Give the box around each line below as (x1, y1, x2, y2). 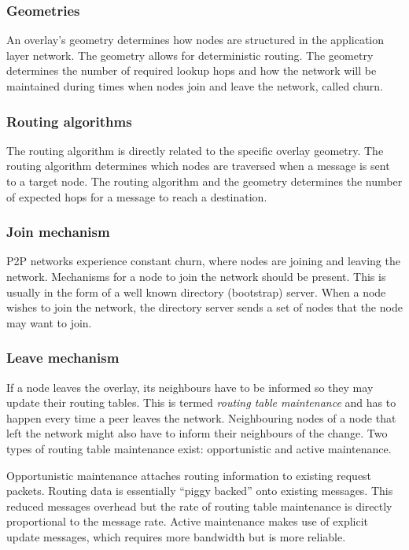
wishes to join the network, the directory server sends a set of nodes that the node (6, 299, 403, 316)
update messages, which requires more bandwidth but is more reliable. (6, 528, 346, 544)
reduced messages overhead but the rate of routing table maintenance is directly (6, 497, 392, 514)
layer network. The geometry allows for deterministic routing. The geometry (6, 46, 374, 63)
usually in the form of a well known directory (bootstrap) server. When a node (6, 283, 386, 300)
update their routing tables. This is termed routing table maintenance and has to (6, 394, 396, 411)
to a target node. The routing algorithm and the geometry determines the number (6, 173, 403, 189)
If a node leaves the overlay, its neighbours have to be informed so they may (6, 378, 374, 395)
